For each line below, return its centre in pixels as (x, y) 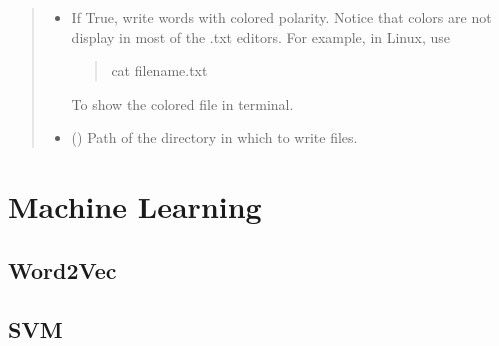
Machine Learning (135, 206)
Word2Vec (62, 269)
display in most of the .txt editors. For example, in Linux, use (260, 36)
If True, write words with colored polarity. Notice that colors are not (281, 17)
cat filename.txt (159, 70)
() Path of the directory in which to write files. (214, 137)
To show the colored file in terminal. (182, 103)
